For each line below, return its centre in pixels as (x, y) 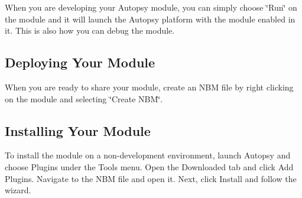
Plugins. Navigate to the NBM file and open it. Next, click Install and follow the (151, 178)
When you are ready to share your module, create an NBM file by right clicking (149, 87)
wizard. (18, 190)
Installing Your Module (78, 130)
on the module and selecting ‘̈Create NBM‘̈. (84, 98)
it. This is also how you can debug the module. (90, 30)
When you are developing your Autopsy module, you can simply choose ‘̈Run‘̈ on (151, 7)
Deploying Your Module (80, 62)
